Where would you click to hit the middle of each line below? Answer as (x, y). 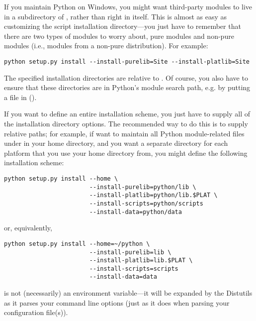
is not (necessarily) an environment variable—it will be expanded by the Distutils (128, 293)
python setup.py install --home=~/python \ (77, 244)
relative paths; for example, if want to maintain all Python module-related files (124, 133)
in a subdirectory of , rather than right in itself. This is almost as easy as (116, 16)
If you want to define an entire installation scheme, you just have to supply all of (127, 114)
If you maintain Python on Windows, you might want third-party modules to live (128, 6)
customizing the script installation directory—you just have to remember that (123, 26)
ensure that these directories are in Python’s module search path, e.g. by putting (127, 87)
